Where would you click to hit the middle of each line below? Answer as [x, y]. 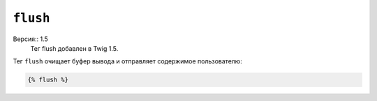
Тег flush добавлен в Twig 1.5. [74, 48]
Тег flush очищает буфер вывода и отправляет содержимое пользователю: [127, 61]
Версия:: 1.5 [30, 39]
